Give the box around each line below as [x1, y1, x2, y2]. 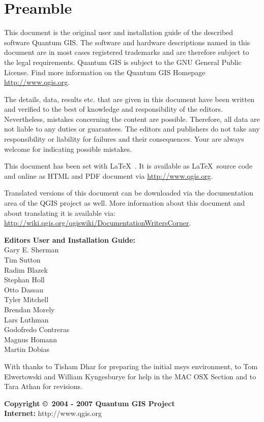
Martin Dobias [4, 344, 49, 354]
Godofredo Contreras [4, 324, 70, 335]
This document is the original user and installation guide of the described [4, 27, 233, 38]
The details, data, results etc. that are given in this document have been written [4, 93, 254, 104]
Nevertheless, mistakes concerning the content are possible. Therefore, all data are [4, 113, 260, 124]
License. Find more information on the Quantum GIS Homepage [4, 67, 206, 77]
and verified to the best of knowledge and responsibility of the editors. [4, 104, 223, 114]
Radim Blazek [4, 264, 48, 275]
